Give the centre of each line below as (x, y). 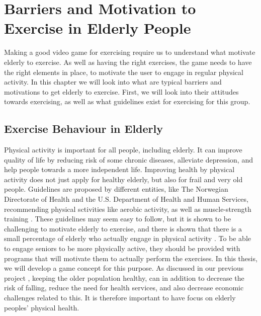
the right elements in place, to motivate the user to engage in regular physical (124, 72)
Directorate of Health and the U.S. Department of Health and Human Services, (126, 199)
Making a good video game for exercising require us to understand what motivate (130, 52)
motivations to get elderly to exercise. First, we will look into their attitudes (121, 91)
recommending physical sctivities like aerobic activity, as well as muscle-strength (128, 209)
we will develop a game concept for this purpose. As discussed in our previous (124, 268)
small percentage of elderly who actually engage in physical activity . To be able (127, 238)
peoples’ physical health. (42, 307)
